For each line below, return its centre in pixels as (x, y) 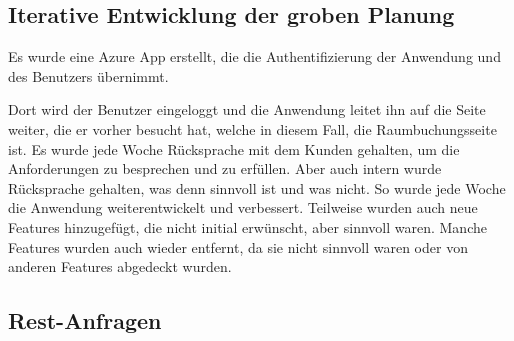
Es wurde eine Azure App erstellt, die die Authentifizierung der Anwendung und (254, 56)
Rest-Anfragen (85, 320)
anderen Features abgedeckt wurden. (120, 266)
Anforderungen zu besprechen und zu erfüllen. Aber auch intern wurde (225, 168)
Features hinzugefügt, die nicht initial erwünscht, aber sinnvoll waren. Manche (247, 226)
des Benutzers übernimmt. (88, 75)
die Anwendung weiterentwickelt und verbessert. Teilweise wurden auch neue (243, 207)
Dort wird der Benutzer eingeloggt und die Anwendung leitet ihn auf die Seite (247, 109)
